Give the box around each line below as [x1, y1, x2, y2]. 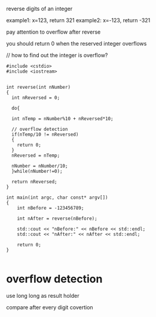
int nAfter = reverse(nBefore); [17, 216, 97, 222]
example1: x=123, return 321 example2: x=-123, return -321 [6, 17, 151, 23]
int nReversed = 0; [11, 95, 60, 101]
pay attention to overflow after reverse [6, 28, 101, 35]
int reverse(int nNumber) [6, 84, 71, 90]
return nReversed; [11, 179, 58, 185]
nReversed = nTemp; [11, 152, 60, 158]
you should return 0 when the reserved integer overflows [6, 40, 147, 47]
